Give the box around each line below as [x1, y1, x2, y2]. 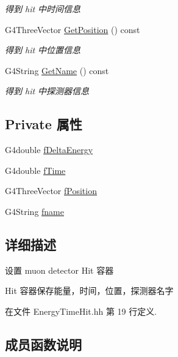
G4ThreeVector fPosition [5, 184, 97, 197]
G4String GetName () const [5, 64, 109, 77]
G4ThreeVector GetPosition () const [5, 23, 140, 36]
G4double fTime [5, 163, 66, 176]
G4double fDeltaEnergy [5, 143, 93, 156]
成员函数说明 [5, 334, 82, 353]
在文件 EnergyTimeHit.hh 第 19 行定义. [5, 304, 157, 317]
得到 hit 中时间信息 [5, 2, 81, 15]
